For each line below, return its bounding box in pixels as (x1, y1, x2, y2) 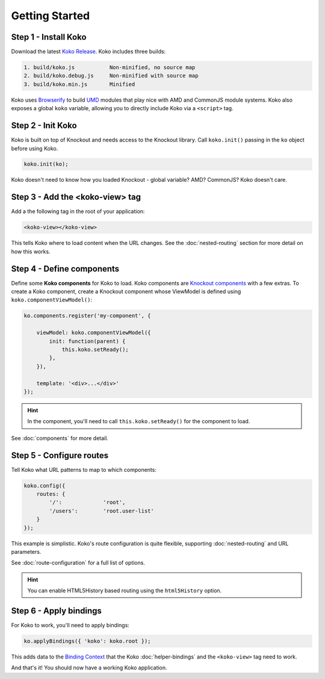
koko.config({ (23, 482, 66, 489)
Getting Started (11, 9, 90, 22)
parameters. (11, 548, 42, 555)
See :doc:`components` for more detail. (11, 434, 108, 442)
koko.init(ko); (23, 161, 69, 168)
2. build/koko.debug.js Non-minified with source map (23, 72, 199, 79)
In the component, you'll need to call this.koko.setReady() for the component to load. (27, 418, 250, 425)
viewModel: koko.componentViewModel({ (36, 329, 151, 336)
